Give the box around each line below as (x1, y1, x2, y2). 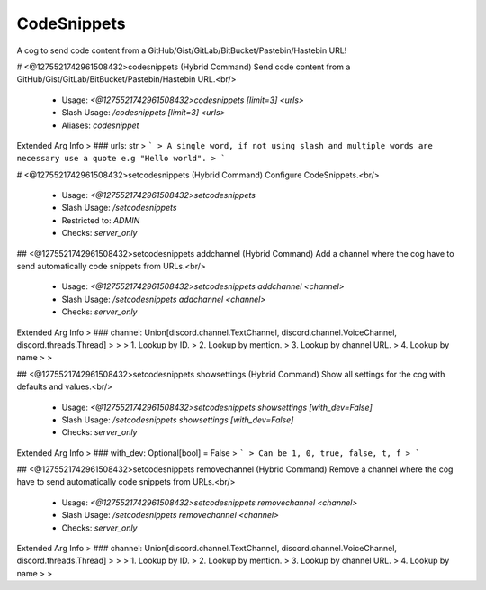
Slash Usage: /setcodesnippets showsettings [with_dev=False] (61, 414, 294, 425)
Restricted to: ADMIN (61, 214, 140, 225)
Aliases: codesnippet (61, 120, 139, 131)
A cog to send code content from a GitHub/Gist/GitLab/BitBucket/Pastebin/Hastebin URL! (16, 45, 347, 56)
